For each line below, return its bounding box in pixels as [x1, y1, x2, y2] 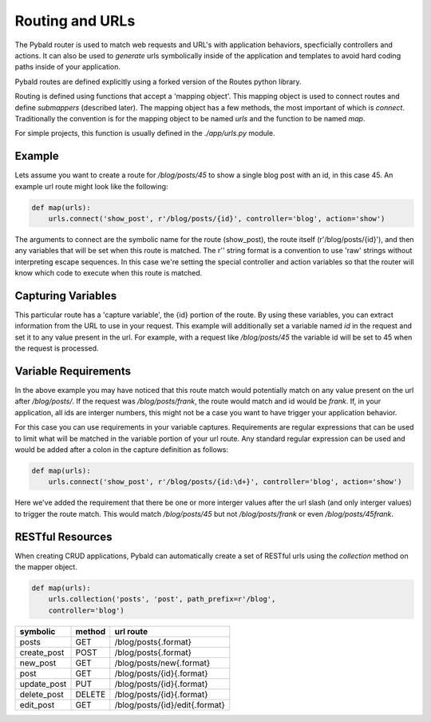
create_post [19, 647, 65, 658]
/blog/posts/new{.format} [114, 657, 211, 668]
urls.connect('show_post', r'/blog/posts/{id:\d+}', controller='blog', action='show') [48, 478, 402, 486]
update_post [19, 678, 67, 689]
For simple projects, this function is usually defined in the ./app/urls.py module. [14, 129, 275, 138]
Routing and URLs [14, 12, 136, 30]
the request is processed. [14, 343, 99, 353]
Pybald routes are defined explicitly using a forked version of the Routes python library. [14, 77, 302, 86]
